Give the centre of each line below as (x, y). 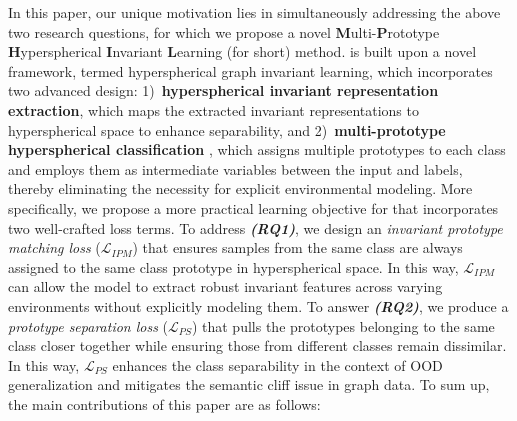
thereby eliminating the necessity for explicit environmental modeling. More (240, 188)
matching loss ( (54, 247)
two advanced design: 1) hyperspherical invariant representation (223, 90)
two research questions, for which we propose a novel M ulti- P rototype (224, 31)
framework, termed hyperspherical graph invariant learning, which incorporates (250, 70)
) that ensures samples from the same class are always (297, 247)
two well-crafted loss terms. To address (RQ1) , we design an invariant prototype (255, 227)
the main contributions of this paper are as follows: (164, 403)
